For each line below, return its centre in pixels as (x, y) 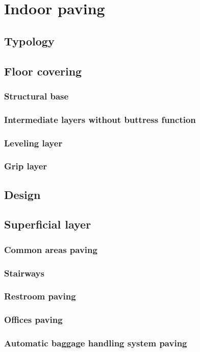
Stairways (24, 273)
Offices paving (33, 320)
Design (22, 194)
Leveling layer (33, 143)
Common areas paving (51, 249)
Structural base (36, 96)
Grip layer (26, 166)
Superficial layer (48, 224)
